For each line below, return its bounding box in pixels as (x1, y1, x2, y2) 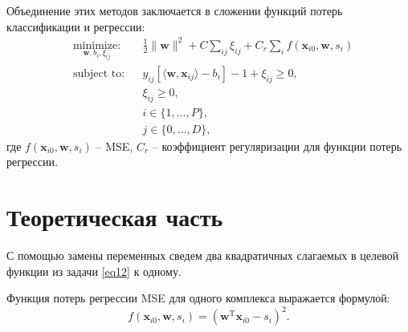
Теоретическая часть (6, 200, 223, 233)
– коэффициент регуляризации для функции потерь (152, 137, 402, 154)
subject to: (72, 67, 125, 79)
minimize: (72, 39, 121, 51)
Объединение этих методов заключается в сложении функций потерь (6, 2, 343, 18)
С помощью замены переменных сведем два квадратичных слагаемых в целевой (6, 246, 399, 263)
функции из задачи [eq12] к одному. (6, 262, 182, 279)
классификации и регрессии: (6, 18, 145, 34)
